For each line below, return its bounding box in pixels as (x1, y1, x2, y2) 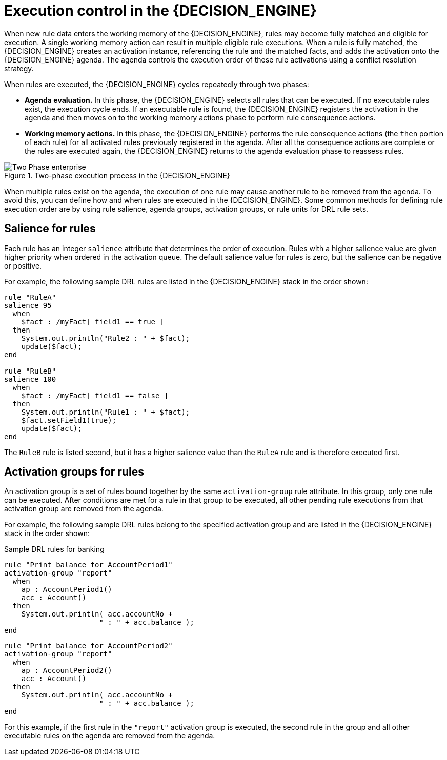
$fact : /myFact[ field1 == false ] (21, 391, 169, 400)
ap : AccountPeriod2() (21, 666, 112, 675)
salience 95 (4, 301, 52, 310)
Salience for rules (4, 222, 96, 235)
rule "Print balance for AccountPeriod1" (4, 561, 173, 569)
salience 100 (4, 375, 56, 383)
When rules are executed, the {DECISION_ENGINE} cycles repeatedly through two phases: (4, 79, 309, 89)
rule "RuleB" (4, 366, 56, 375)
